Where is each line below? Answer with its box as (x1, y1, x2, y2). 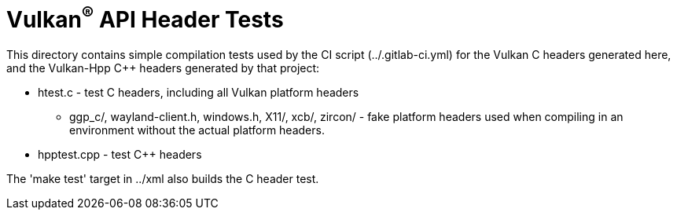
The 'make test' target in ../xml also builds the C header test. (6, 172, 319, 186)
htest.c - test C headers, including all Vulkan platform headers (38, 86, 359, 100)
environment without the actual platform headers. (69, 123, 325, 137)
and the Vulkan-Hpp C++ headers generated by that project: (6, 61, 320, 75)
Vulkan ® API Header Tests (6, 2, 284, 34)
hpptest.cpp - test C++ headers (38, 148, 202, 162)
